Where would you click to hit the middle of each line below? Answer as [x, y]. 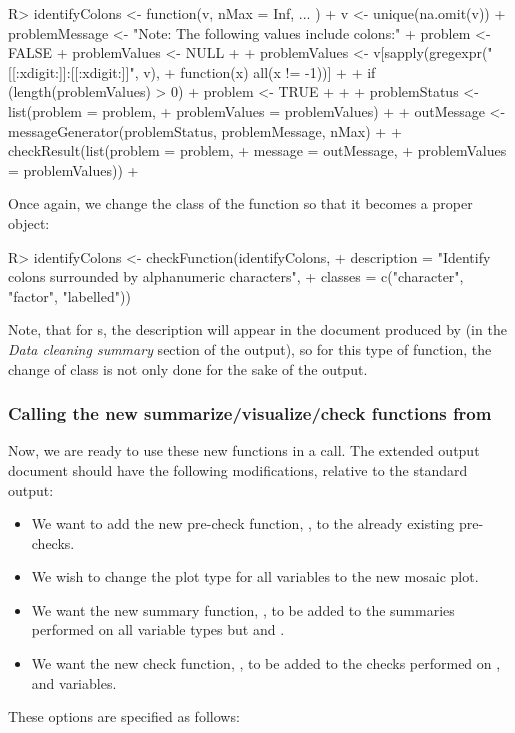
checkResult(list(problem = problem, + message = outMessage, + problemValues [257, 150]
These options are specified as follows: [124, 716]
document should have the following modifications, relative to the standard [238, 469]
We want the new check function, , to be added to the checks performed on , [266, 663]
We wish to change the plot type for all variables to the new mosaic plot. [255, 576]
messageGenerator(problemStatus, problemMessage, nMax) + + [205, 130]
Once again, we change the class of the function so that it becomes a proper [240, 203]
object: [29, 222]
